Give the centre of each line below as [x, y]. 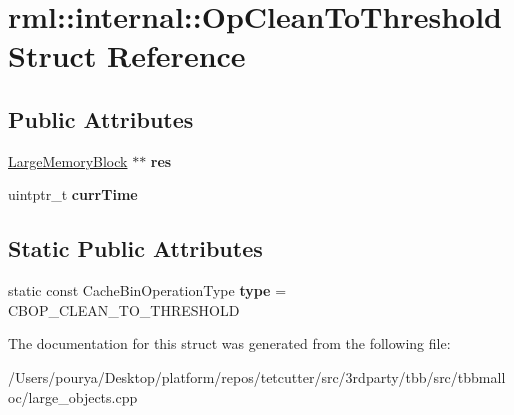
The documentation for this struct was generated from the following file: [229, 343]
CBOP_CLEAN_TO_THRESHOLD [124, 309]
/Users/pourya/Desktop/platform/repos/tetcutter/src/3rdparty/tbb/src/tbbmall [257, 376]
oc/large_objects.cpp [73, 396]
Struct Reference [127, 55]
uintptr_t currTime [73, 194]
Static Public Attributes [135, 248]
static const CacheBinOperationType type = [147, 290]
